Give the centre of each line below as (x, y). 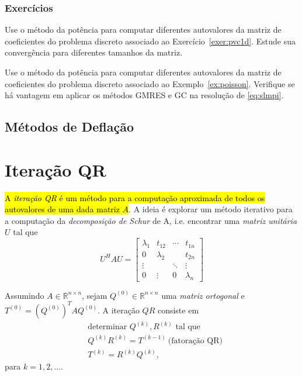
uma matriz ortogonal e (203, 295)
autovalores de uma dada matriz (62, 209)
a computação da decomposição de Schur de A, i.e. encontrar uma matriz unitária (151, 220)
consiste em (178, 310)
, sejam (95, 295)
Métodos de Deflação (70, 127)
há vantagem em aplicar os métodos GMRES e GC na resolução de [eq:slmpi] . (144, 95)
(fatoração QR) (195, 341)
